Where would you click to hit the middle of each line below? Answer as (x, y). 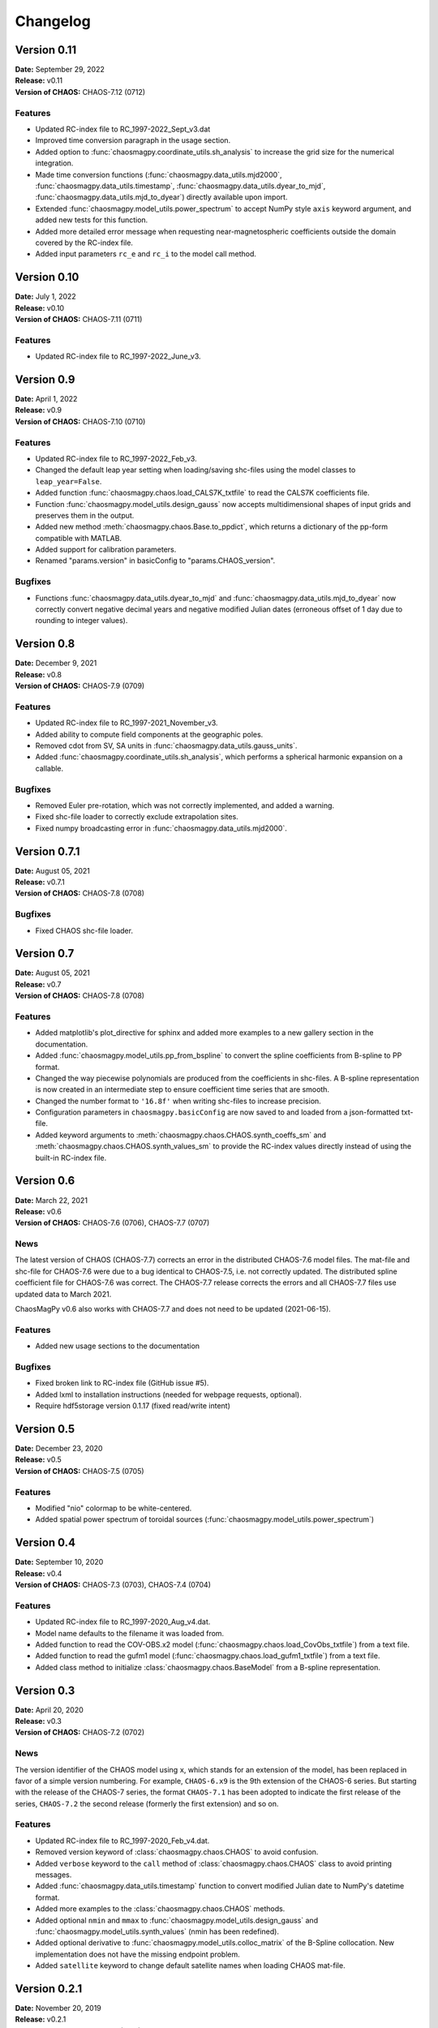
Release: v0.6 (39, 1211)
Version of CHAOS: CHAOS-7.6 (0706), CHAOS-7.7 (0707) (112, 1223)
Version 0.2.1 (49, 1989)
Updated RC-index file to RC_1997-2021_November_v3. (127, 723)
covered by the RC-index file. (84, 243)
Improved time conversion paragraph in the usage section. (133, 140)
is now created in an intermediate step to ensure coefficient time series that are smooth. (182, 1089)
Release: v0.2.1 (41, 2019)
